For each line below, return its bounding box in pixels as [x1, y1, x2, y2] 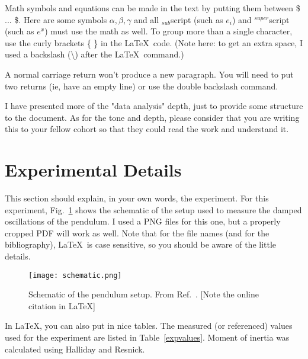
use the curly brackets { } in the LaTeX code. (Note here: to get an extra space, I [5, 36, 303, 49]
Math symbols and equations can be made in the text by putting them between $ [5, 2, 300, 14]
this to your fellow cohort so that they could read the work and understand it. [5, 123, 289, 135]
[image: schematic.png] [28, 271, 122, 280]
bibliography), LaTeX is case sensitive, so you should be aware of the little [5, 238, 277, 251]
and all [134, 13, 159, 25]
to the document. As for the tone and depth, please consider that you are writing [5, 111, 300, 123]
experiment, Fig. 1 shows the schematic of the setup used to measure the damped [5, 203, 302, 216]
